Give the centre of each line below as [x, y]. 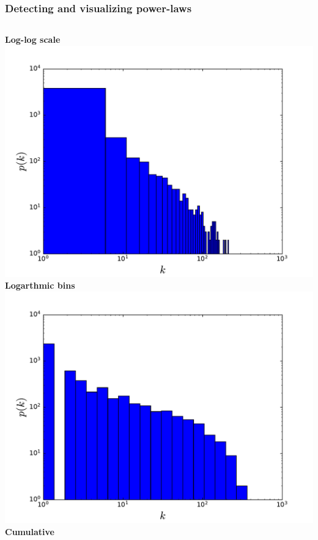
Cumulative [30, 531]
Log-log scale [33, 39]
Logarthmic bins [40, 285]
